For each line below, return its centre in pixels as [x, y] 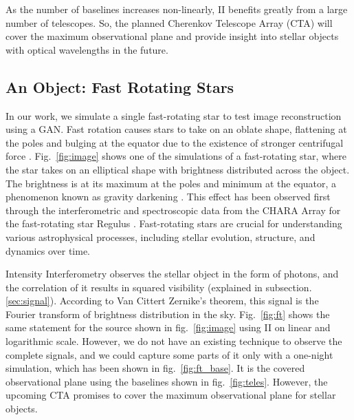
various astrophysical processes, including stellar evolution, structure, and [161, 237]
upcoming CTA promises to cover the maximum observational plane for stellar [171, 395]
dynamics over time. [48, 250]
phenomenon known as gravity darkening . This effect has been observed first [168, 197]
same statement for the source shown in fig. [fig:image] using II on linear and [168, 327]
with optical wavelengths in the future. [87, 49]
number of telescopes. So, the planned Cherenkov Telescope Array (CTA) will [169, 22]
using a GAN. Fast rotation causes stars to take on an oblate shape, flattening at [176, 129]
